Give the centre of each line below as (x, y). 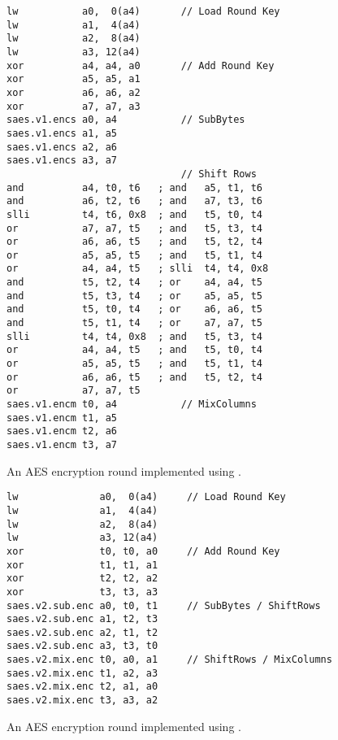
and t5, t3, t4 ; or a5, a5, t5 (134, 296)
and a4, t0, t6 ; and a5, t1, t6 (134, 187)
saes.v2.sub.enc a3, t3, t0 (82, 646)
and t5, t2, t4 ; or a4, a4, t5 (134, 283)
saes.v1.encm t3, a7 (62, 445)
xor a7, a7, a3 (74, 106)
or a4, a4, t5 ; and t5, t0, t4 (134, 350)
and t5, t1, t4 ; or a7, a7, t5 (134, 323)
